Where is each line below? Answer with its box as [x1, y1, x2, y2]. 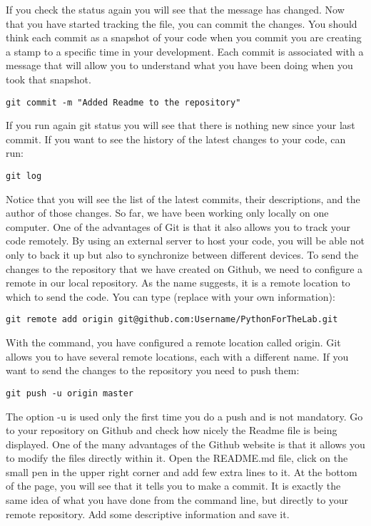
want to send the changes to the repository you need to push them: [6, 363, 300, 378]
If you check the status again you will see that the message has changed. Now [6, 2, 345, 16]
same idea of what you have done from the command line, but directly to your [6, 493, 349, 507]
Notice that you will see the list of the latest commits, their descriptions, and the [6, 191, 360, 206]
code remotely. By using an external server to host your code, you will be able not [6, 233, 365, 248]
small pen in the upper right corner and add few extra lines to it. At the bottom [6, 464, 357, 479]
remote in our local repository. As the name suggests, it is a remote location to [6, 275, 350, 290]
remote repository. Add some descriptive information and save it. [6, 506, 290, 521]
